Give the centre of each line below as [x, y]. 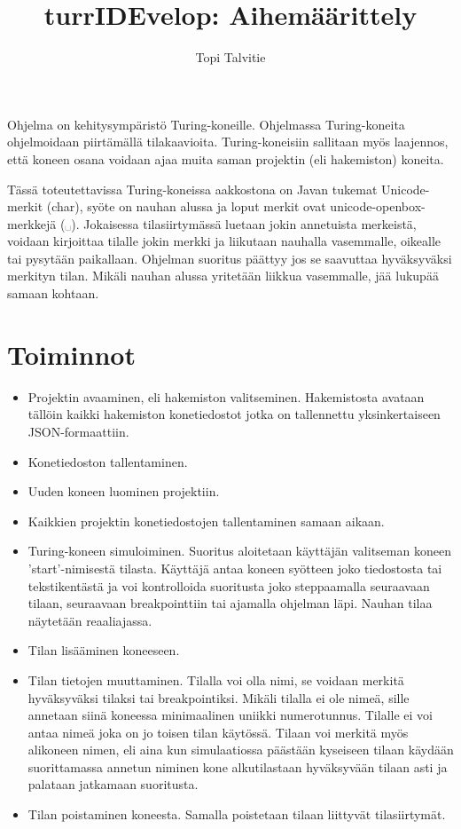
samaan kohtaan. [53, 293]
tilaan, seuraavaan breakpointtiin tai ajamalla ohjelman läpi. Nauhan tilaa [230, 603]
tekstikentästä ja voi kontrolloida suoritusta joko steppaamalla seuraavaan [229, 585]
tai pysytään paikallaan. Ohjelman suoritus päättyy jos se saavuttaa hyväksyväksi [230, 258]
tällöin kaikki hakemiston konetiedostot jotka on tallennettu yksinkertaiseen [234, 414]
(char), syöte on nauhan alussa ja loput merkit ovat [186, 206]
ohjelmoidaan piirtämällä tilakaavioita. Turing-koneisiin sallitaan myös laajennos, [228, 142]
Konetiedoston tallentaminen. [108, 461]
